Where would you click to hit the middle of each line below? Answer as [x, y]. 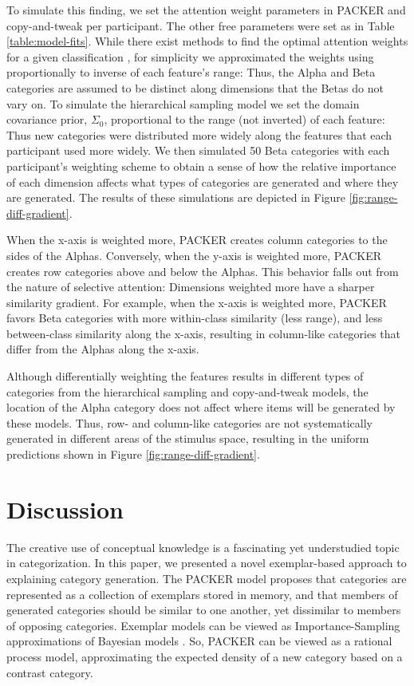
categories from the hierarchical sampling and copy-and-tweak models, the [187, 391]
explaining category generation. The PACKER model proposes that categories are [207, 578]
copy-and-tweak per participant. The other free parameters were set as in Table [201, 25]
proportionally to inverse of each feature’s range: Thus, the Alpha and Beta [191, 72]
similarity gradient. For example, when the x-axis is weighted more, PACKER [197, 302]
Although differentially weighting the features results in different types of [185, 376]
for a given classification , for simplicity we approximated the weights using [190, 56]
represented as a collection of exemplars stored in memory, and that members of [202, 594]
